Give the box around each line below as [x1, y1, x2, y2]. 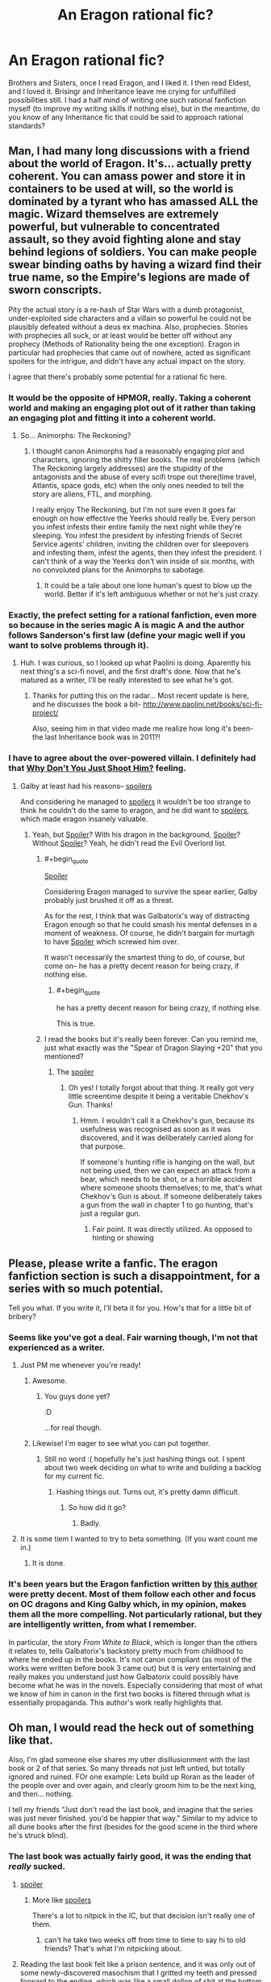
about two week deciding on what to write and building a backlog [44, 1463, 262, 1473]
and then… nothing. [8, 1789, 73, 1799]
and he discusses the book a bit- [31, 699, 141, 709]
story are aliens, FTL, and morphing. [31, 489, 153, 499]
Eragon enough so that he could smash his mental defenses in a [44, 920, 257, 930]
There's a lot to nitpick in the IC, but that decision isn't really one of [31, 1910, 256, 1921]
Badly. [80, 1518, 102, 1529]
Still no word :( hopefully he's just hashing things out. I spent [44, 1454, 246, 1464]
